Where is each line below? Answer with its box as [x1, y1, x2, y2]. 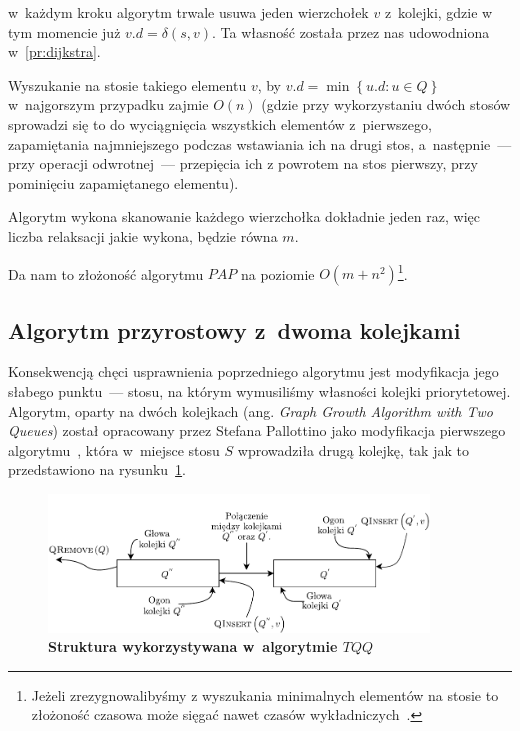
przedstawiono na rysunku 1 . [8, 459, 186, 480]
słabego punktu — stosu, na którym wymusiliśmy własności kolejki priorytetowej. [8, 380, 511, 401]
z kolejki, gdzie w [384, 2, 493, 22]
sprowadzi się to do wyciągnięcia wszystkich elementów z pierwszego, [8, 113, 432, 134]
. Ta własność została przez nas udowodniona [211, 21, 490, 42]
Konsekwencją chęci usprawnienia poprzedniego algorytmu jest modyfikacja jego [8, 361, 499, 382]
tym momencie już [8, 21, 121, 42]
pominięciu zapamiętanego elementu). [8, 172, 239, 193]
